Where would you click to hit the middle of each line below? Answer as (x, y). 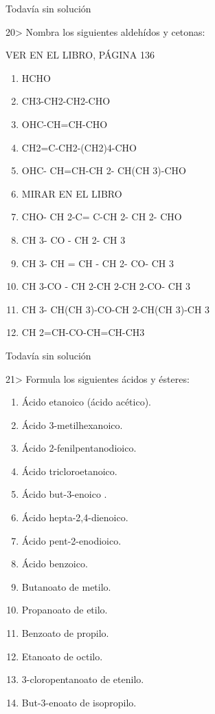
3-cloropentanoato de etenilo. (83, 679)
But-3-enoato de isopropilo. (79, 702)
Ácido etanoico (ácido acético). (86, 402)
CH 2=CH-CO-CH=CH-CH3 (83, 332)
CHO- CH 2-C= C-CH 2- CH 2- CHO (102, 217)
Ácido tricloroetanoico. (69, 471)
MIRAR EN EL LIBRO (72, 193)
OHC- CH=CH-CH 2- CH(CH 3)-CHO (104, 170)
